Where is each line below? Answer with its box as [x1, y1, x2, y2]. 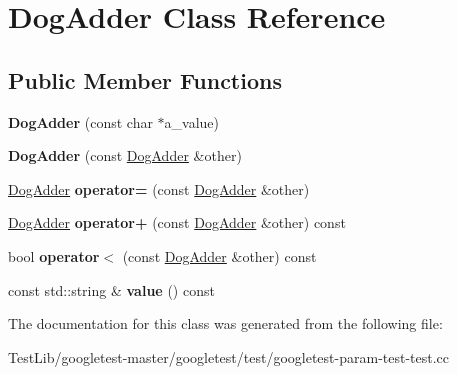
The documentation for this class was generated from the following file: [8, 313, 443, 334]
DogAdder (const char [8, 111, 153, 132]
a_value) [164, 111, 220, 132]
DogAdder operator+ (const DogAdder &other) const [8, 212, 346, 233]
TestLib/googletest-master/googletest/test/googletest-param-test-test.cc [8, 346, 450, 367]
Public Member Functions [8, 64, 282, 95]
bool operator [8, 245, 100, 266]
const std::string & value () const [8, 279, 215, 300]
